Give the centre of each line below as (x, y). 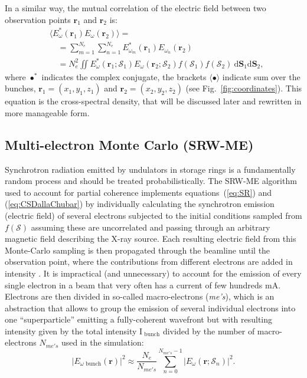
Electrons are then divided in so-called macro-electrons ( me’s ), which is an (140, 296)
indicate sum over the (261, 76)
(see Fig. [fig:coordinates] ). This (244, 88)
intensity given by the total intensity (71, 331)
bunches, (20, 88)
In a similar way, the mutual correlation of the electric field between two (135, 8)
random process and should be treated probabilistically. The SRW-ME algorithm (151, 181)
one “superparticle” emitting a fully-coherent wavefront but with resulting (139, 319)
